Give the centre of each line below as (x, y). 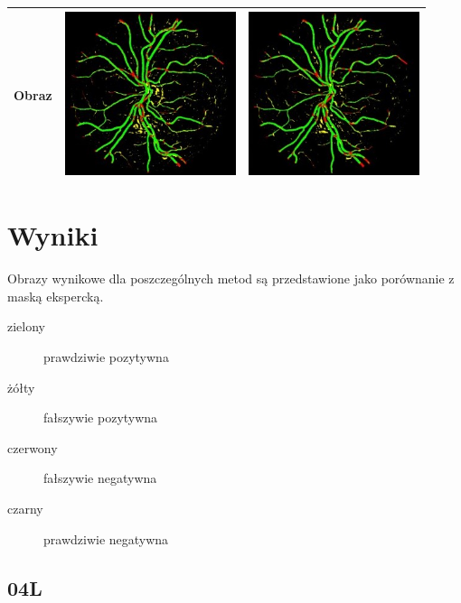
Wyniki (53, 235)
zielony (26, 326)
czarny (25, 508)
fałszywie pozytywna (101, 417)
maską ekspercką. (56, 296)
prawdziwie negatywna (106, 538)
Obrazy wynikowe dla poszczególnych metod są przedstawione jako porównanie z (231, 278)
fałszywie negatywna (100, 478)
